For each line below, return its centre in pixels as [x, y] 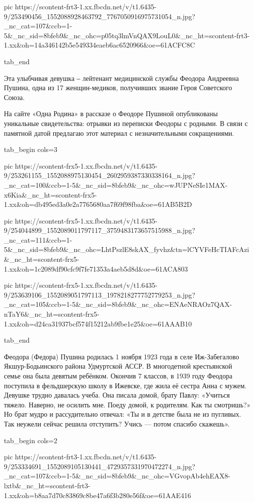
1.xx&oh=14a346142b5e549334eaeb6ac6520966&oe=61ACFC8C [100, 45]
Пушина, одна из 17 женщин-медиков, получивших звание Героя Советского [118, 88]
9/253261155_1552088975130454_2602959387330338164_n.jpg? [100, 175]
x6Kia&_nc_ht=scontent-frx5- [50, 194]
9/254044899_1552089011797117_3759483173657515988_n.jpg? [100, 230]
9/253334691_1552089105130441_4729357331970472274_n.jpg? [100, 466]
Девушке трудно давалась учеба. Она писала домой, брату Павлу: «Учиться [117, 395]
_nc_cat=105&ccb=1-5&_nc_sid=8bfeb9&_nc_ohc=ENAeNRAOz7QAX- [118, 304]
